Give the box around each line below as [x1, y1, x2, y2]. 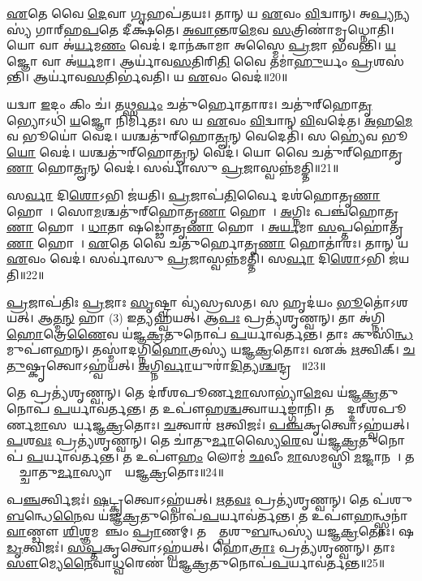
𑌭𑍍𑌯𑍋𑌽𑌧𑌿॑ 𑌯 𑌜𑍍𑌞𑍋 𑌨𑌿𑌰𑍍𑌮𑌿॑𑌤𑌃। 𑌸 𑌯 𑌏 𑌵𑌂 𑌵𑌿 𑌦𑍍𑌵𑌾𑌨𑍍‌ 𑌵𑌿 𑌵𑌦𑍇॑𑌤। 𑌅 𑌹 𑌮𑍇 [6, 111, 413, 128]
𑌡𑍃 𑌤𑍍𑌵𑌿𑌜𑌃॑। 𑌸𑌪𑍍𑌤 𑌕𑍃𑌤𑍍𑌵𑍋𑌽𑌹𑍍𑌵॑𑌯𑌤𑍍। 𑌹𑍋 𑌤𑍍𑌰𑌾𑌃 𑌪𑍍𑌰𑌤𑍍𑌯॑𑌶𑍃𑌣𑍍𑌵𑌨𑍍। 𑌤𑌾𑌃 [6, 538, 395, 555]
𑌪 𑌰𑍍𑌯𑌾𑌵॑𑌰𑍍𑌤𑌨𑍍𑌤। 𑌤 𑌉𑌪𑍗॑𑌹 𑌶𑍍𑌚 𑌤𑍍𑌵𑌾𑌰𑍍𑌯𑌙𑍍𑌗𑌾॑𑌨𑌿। [54, 400, 321, 417]
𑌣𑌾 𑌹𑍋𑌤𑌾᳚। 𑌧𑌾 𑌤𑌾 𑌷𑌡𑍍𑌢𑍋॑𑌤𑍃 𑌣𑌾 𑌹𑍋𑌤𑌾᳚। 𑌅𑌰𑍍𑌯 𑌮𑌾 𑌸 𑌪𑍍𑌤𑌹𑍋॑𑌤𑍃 [6, 218, 404, 235]
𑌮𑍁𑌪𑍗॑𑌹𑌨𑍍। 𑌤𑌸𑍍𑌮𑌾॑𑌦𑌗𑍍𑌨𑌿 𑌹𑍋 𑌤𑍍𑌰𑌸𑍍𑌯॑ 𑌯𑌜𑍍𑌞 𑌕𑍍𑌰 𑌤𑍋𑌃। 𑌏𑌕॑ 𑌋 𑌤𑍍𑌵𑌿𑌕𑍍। [6, 341, 399, 358]
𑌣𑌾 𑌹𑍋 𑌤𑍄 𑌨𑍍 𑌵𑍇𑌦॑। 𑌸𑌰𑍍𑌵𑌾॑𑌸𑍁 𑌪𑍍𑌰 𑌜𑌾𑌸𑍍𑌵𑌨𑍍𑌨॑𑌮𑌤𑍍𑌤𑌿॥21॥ [6, 159, 339, 176]
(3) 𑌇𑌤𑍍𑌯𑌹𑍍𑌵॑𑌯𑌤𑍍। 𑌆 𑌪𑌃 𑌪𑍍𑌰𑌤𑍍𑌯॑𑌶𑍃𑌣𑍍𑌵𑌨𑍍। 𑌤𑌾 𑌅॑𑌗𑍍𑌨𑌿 [108, 309, 385, 326]
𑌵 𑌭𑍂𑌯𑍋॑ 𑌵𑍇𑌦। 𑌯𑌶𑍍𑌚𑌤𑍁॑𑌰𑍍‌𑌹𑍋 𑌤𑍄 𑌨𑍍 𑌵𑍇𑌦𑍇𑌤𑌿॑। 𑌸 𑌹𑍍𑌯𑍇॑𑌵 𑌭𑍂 [6, 127, 408, 144]
